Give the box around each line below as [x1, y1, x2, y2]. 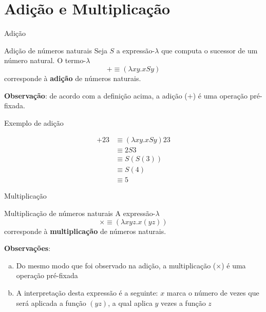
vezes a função [161, 297, 206, 308]
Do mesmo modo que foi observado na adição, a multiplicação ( [16, 260, 216, 270]
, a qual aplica [108, 297, 153, 308]
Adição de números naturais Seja [4, 45, 107, 55]
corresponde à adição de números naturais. [4, 72, 141, 83]
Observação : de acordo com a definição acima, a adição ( [4, 90, 187, 101]
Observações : [4, 243, 51, 254]
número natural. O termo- [4, 55, 86, 66]
